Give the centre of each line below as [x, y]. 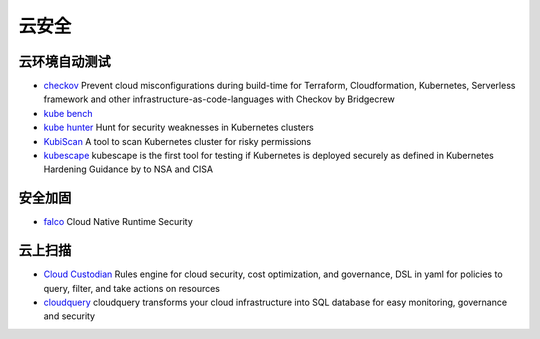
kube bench [68, 113]
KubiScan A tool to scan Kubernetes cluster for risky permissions [177, 141]
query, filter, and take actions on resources [131, 288]
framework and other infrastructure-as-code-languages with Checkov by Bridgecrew [219, 99]
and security [69, 316]
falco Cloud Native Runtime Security [118, 222]
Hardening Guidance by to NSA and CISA [128, 169]
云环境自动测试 [64, 61]
